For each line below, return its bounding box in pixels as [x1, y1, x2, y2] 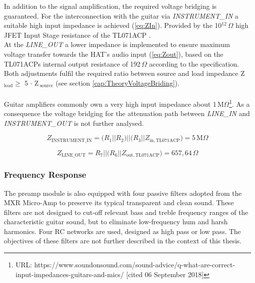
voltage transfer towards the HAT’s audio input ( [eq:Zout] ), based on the [4, 48, 224, 59]
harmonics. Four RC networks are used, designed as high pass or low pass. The [4, 226, 241, 236]
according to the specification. [149, 58, 239, 69]
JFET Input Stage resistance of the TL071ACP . [4, 29, 151, 40]
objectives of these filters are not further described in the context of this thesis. [4, 236, 242, 246]
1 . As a [229, 97, 250, 109]
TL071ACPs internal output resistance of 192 [4, 58, 141, 69]
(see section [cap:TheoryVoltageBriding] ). [55, 77, 179, 88]
